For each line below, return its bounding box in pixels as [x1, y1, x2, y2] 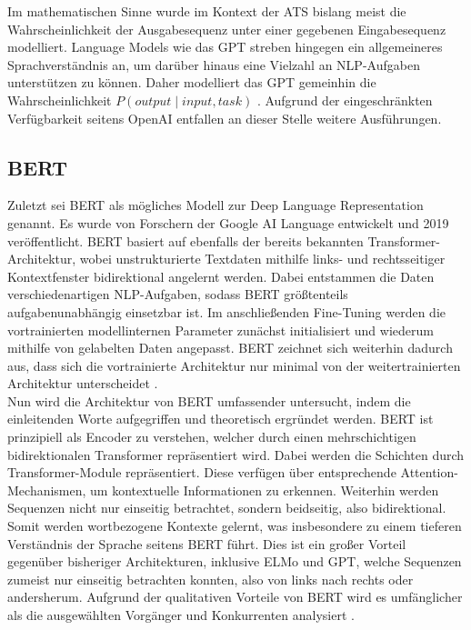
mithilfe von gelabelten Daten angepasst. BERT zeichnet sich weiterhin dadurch [7, 338, 453, 357]
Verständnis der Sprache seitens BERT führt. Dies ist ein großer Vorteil [7, 534, 406, 553]
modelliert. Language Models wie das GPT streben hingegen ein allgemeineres [7, 37, 443, 56]
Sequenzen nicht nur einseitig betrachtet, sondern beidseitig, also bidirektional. [7, 498, 446, 517]
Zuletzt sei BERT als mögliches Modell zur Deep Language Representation [7, 195, 424, 215]
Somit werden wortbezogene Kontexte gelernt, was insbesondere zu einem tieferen [7, 516, 462, 535]
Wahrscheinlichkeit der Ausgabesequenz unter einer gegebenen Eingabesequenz [7, 19, 446, 38]
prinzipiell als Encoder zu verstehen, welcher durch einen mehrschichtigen [7, 427, 416, 446]
